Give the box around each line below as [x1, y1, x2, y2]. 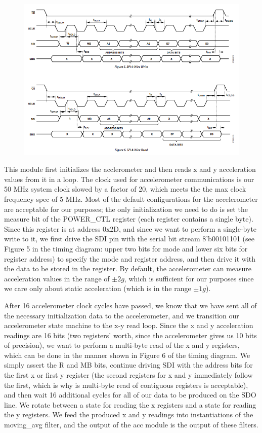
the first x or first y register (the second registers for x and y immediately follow [4, 370, 253, 380]
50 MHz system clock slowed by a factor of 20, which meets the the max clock [4, 184, 246, 194]
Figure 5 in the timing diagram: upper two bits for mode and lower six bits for [4, 243, 248, 254]
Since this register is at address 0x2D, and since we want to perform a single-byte [4, 223, 257, 234]
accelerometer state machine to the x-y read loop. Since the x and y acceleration [4, 320, 253, 331]
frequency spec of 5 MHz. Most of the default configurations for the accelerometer [4, 193, 258, 204]
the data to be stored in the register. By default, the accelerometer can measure [4, 263, 252, 274]
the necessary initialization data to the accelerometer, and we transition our [4, 310, 239, 320]
